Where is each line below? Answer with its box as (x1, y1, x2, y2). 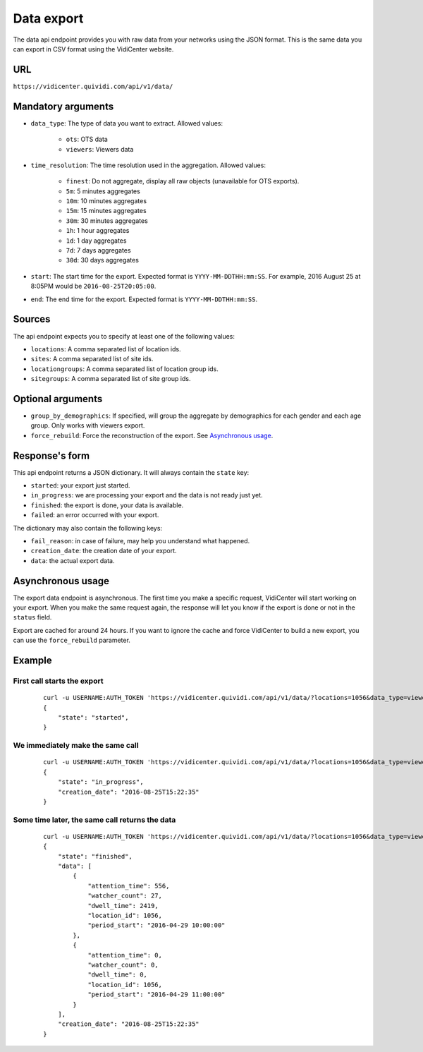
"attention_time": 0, (87, 951, 162, 959)
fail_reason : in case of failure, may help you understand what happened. (30, 537, 250, 545)
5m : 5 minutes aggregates (66, 187, 140, 195)
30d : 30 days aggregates (66, 256, 139, 265)
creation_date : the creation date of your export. (30, 547, 177, 555)
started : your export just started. (30, 481, 130, 490)
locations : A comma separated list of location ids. (30, 344, 181, 353)
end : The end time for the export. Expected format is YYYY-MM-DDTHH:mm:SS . (30, 295, 257, 303)
